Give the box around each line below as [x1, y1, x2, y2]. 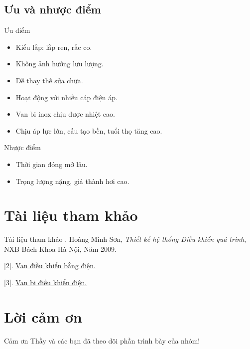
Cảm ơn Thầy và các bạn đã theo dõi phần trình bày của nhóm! [4, 335, 200, 346]
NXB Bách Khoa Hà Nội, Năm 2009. [4, 243, 117, 254]
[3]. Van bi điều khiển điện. [4, 277, 87, 288]
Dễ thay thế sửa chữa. [15, 75, 83, 85]
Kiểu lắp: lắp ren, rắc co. [15, 41, 92, 52]
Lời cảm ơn [4, 306, 82, 327]
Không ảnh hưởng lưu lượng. [15, 58, 104, 69]
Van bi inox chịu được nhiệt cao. [15, 109, 115, 119]
